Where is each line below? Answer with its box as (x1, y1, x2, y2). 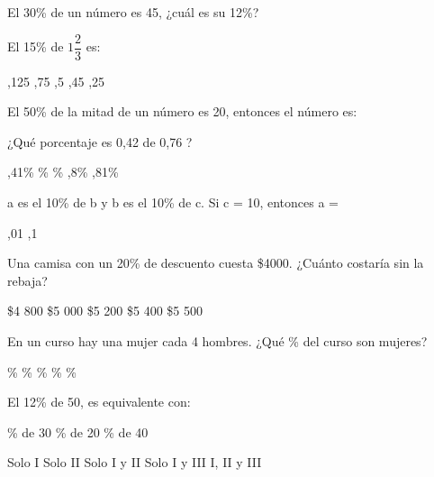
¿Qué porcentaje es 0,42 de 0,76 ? (7, 132, 193, 151)
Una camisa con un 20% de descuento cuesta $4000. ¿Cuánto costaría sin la (7, 253, 424, 272)
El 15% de (7, 37, 64, 56)
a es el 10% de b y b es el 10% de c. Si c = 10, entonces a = (7, 193, 339, 212)
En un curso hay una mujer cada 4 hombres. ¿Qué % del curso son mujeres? (7, 332, 428, 350)
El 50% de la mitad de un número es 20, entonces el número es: (7, 102, 357, 121)
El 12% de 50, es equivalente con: (7, 392, 191, 411)
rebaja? (7, 271, 48, 289)
